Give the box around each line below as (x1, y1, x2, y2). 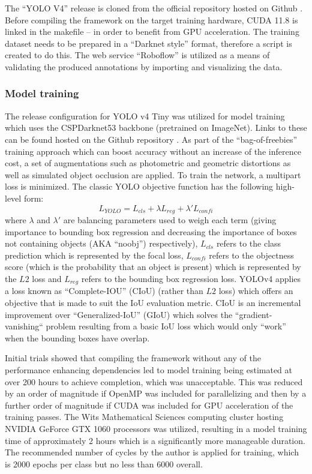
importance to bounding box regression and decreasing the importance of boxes (5, 225, 297, 238)
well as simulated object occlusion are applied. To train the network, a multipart (5, 168, 301, 181)
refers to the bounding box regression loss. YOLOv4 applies (81, 272, 301, 284)
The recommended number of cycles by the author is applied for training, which (5, 446, 299, 458)
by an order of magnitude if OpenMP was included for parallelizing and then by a (5, 387, 307, 400)
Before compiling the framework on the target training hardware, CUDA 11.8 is (5, 13, 298, 26)
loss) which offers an (218, 284, 293, 297)
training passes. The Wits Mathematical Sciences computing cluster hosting (5, 410, 284, 423)
